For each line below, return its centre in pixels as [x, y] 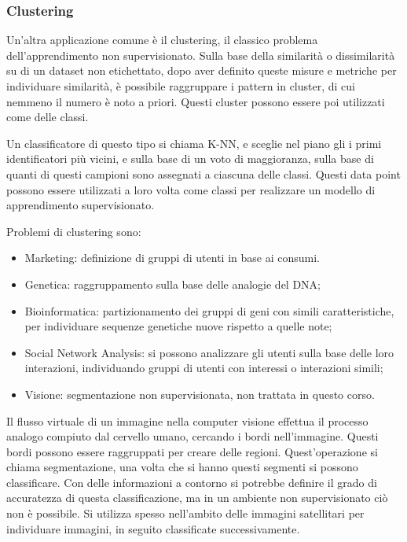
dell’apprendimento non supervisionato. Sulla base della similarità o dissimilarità [201, 55]
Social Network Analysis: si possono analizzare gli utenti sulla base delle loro [209, 352]
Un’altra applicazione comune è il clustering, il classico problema [162, 40]
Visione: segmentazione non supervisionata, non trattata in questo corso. [200, 394]
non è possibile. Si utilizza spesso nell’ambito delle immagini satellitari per [185, 513]
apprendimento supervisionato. [81, 205]
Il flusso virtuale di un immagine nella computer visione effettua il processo [187, 420]
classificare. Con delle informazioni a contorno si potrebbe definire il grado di [192, 482]
